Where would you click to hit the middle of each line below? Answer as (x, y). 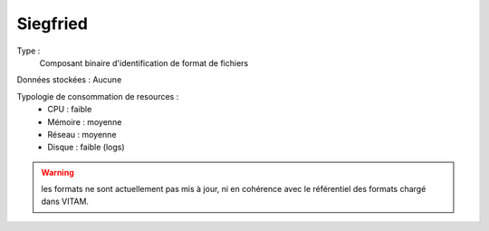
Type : (29, 51)
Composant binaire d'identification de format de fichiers (144, 63)
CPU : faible (70, 110)
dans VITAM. (65, 202)
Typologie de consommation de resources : (98, 96)
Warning (58, 172)
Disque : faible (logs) (86, 147)
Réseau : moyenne (82, 134)
